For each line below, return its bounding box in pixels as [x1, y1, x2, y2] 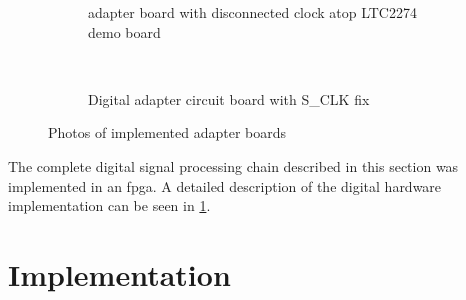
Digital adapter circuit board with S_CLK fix [88, 88, 370, 109]
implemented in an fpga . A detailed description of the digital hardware [8, 175, 442, 196]
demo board [88, 21, 161, 42]
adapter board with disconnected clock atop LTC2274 [88, 2, 417, 22]
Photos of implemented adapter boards [48, 122, 287, 143]
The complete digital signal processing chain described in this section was [8, 155, 459, 176]
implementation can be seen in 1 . [8, 195, 211, 216]
